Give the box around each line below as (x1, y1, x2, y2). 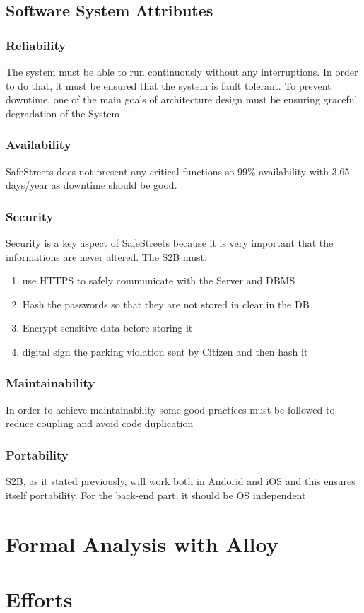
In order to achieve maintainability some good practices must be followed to (6, 402, 335, 416)
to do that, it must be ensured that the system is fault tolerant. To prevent (6, 78, 331, 93)
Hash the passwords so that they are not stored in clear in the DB (22, 296, 310, 311)
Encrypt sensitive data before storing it (22, 320, 193, 335)
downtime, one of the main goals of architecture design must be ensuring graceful (6, 92, 358, 107)
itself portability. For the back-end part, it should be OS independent (6, 487, 306, 502)
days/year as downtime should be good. (6, 177, 177, 192)
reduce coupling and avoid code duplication (6, 416, 194, 431)
